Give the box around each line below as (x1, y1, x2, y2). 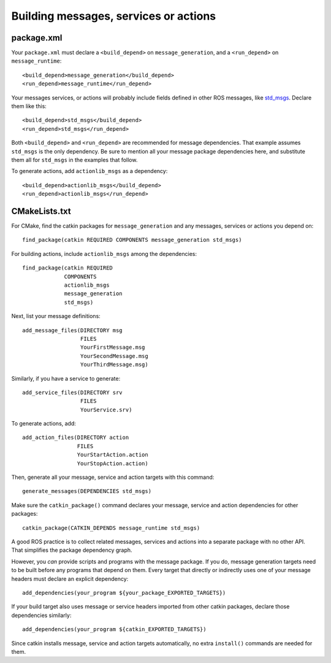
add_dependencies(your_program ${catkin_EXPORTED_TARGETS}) (22, 626, 207, 633)
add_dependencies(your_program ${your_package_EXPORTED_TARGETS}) (22, 589, 226, 596)
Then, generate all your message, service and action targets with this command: (11, 473, 215, 481)
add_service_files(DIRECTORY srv (22, 389, 123, 396)
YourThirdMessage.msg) (80, 361, 148, 368)
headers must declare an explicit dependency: (11, 575, 129, 583)
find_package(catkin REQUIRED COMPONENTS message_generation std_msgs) (22, 236, 242, 244)
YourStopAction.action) (77, 460, 148, 467)
